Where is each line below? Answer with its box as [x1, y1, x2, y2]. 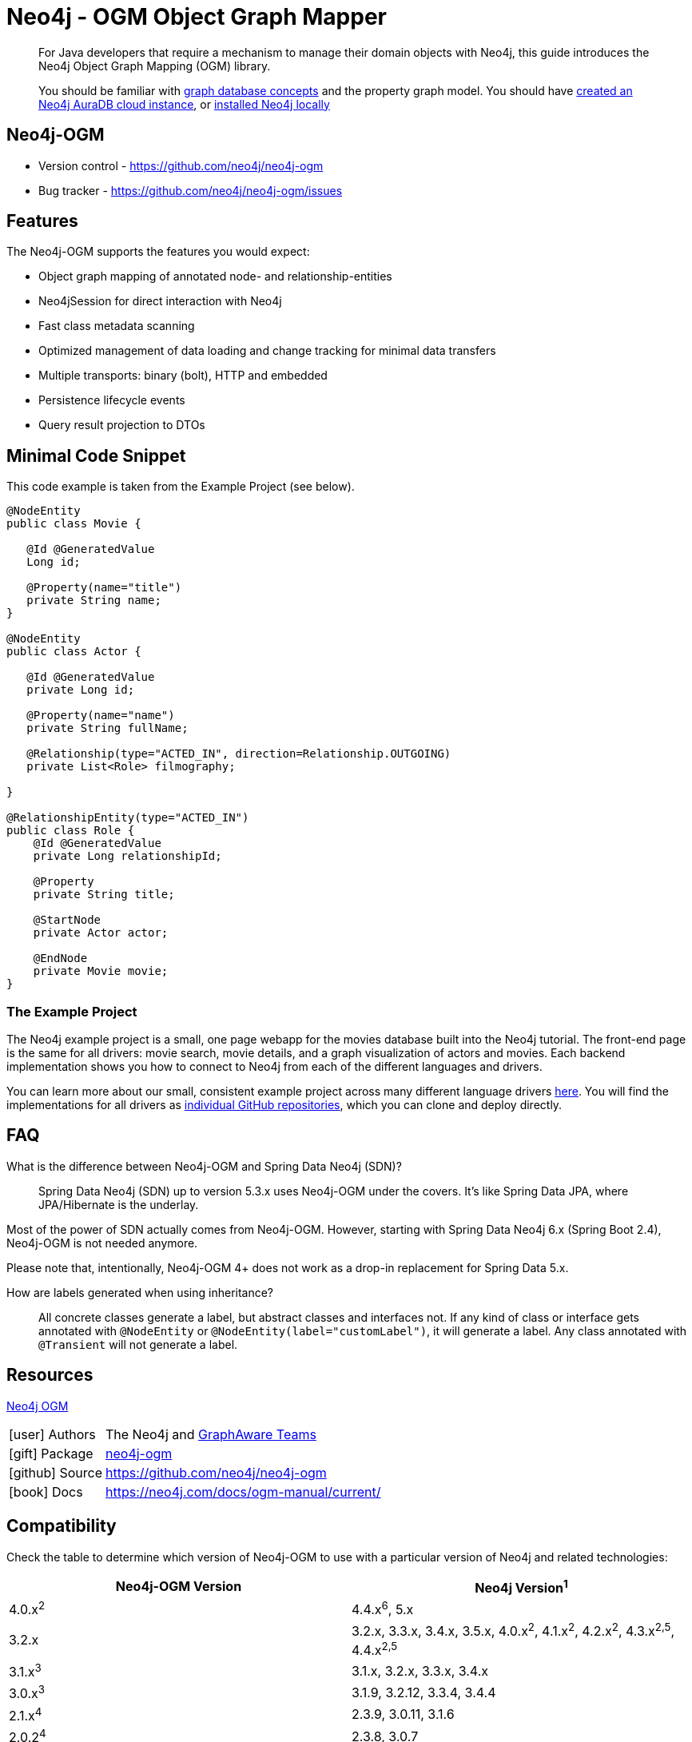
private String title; [33, 888, 175, 901]
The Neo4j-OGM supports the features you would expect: [6, 245, 310, 259]
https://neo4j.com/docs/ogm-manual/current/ [105, 1483, 381, 1500]
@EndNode [33, 952, 88, 965]
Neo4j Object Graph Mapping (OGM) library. [38, 58, 271, 73]
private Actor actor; [33, 926, 169, 940]
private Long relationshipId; [33, 849, 222, 863]
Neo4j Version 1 [475, 1577, 568, 1596]
